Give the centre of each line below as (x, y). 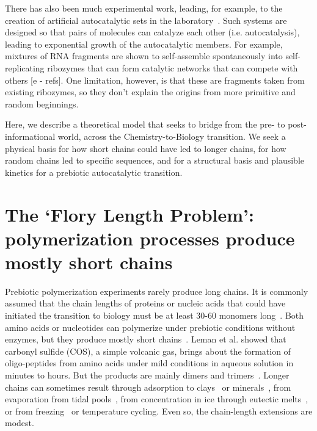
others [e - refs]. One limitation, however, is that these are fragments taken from (155, 80)
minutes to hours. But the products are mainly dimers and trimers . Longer (147, 375)
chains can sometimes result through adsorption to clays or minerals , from (148, 387)
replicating (25, 67)
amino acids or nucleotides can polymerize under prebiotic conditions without (150, 327)
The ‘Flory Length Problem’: (129, 214)
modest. (20, 423)
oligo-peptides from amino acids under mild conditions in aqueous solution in (149, 363)
